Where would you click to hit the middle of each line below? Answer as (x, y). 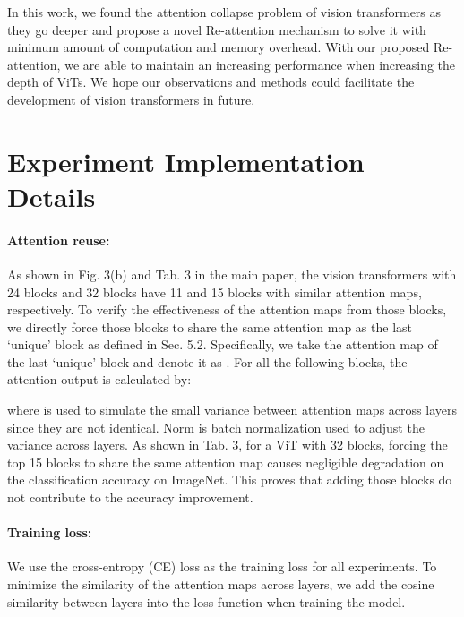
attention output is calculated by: (99, 379)
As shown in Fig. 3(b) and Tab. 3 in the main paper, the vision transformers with (232, 274)
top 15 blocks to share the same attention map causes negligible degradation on (226, 462)
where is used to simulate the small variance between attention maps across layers (232, 410)
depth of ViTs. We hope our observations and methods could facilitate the (211, 82)
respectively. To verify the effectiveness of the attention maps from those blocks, (227, 309)
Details (52, 196)
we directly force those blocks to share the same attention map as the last (210, 326)
